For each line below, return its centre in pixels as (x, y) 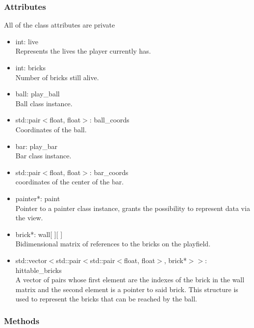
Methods (22, 320)
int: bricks (30, 67)
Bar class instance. (43, 156)
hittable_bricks (38, 270)
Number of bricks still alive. (57, 77)
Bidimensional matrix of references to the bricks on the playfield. (113, 244)
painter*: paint (38, 198)
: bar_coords (109, 172)
